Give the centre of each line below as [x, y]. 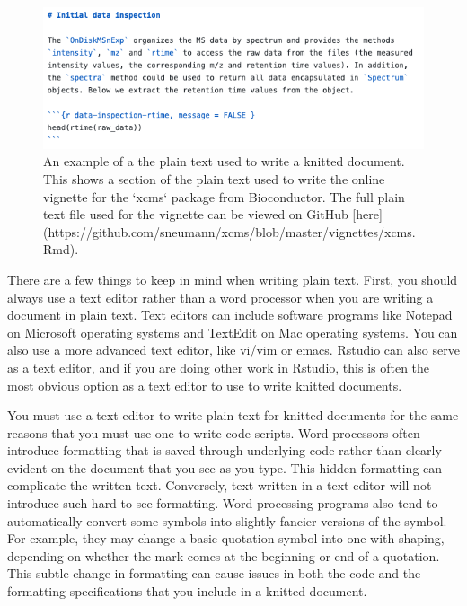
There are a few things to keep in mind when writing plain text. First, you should [233, 279]
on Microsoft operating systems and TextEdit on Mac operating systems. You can [233, 332]
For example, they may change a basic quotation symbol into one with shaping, [226, 538]
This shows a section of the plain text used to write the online [214, 178]
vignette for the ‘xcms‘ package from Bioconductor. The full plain [224, 196]
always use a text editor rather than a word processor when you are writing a [220, 297]
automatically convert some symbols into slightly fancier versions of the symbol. [227, 520]
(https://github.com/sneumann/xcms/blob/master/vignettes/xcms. [229, 231]
